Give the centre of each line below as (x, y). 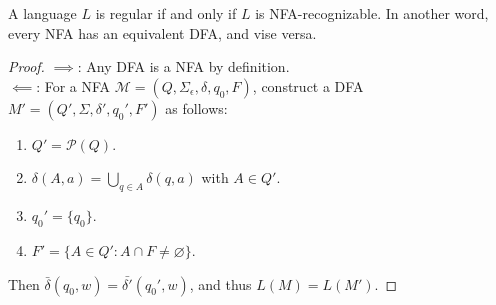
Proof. (26, 66)
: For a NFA (73, 85)
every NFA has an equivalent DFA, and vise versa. (162, 32)
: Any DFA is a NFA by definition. (183, 66)
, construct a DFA (308, 85)
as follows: (196, 107)
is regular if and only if (166, 13)
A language (42, 13)
